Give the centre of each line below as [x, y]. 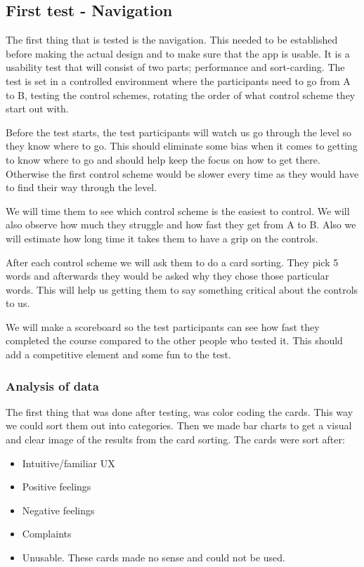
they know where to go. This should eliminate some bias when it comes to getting [182, 146]
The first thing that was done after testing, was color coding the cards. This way [180, 411]
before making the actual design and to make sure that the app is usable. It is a [178, 53]
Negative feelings [58, 510]
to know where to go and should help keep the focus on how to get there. [163, 159]
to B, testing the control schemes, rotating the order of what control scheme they [181, 94]
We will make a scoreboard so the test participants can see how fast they [163, 326]
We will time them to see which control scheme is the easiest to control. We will [178, 210]
